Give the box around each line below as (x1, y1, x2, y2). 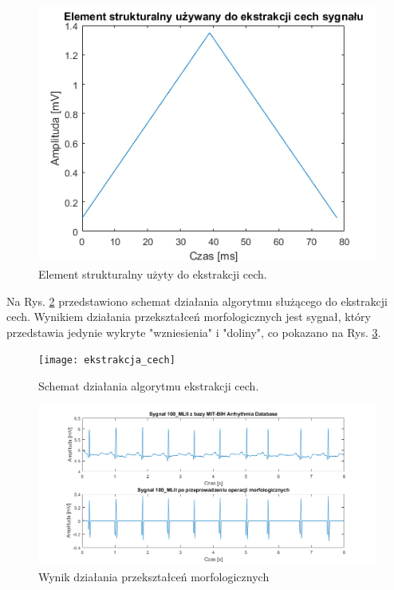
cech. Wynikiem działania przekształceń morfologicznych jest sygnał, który (6, 308, 372, 325)
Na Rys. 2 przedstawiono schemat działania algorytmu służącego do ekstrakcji (6, 292, 388, 309)
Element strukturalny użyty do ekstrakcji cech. (38, 266, 267, 283)
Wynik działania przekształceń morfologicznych (38, 568, 270, 585)
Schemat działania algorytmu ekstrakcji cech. (38, 378, 259, 394)
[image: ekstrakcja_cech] (38, 354, 175, 366)
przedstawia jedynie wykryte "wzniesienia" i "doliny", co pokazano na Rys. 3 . (6, 323, 381, 340)
